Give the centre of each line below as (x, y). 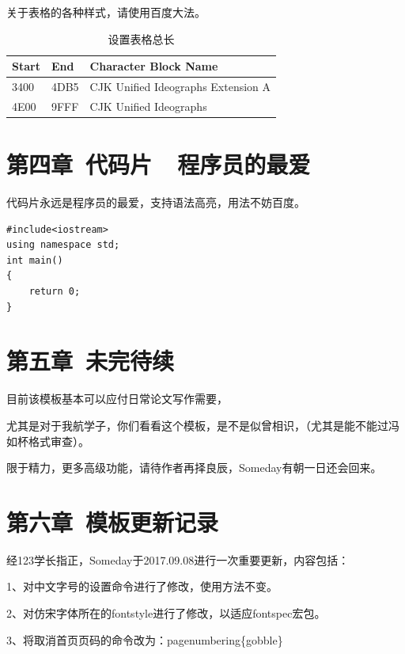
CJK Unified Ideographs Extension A (180, 87)
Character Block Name (154, 66)
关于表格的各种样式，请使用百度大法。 (106, 12)
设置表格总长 (141, 38)
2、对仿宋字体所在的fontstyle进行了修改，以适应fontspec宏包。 (166, 613)
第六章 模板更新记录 (113, 521)
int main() (35, 260)
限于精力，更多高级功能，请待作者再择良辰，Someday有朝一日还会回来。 (194, 468)
